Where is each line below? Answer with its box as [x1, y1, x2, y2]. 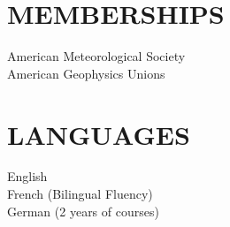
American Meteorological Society [7, 47, 186, 65]
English [7, 167, 48, 185]
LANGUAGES [7, 116, 190, 152]
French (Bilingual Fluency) [7, 185, 153, 203]
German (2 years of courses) [7, 201, 159, 220]
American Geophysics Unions [7, 64, 165, 82]
